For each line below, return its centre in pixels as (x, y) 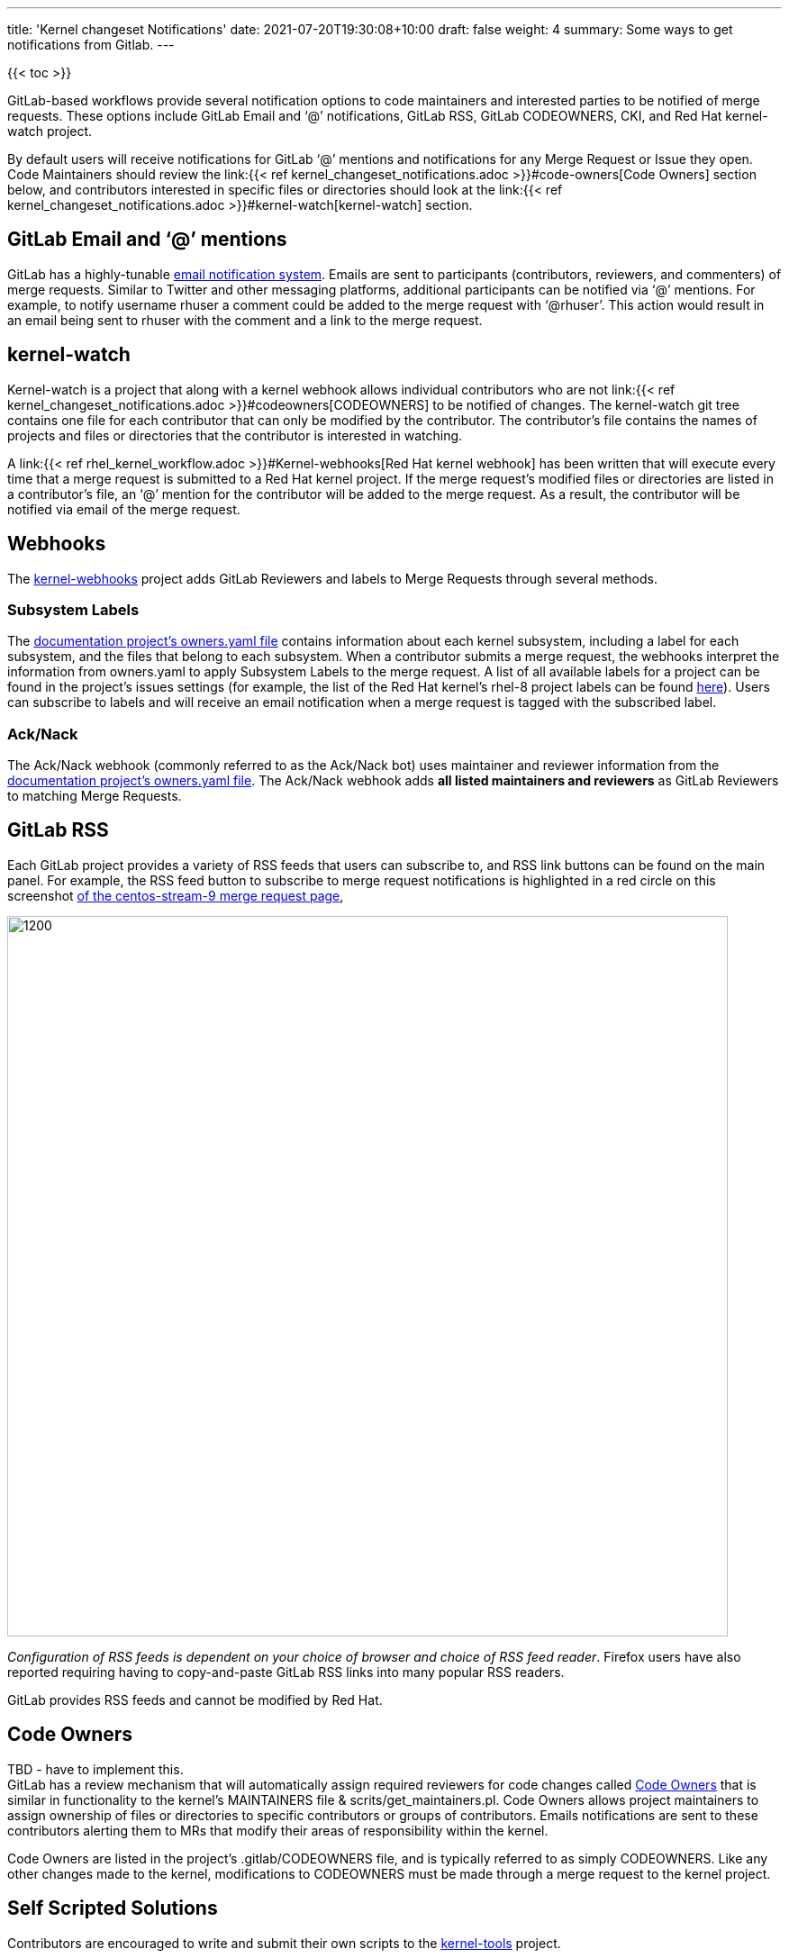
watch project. (50, 131)
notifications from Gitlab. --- (91, 45)
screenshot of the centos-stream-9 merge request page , (176, 895)
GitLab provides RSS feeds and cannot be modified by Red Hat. (195, 1700)
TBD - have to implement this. (95, 1769)
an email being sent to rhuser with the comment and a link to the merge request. (245, 320)
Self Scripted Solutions (113, 1908)
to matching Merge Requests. (95, 796)
